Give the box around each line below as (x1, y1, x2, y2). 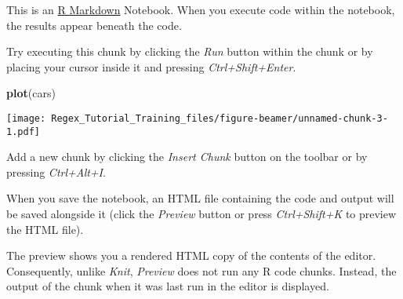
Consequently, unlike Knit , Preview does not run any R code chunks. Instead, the (6, 262, 397, 279)
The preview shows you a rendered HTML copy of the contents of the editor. (6, 247, 376, 264)
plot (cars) (6, 85, 56, 101)
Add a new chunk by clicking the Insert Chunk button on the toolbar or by (6, 148, 368, 165)
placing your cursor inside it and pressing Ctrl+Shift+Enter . (6, 58, 296, 75)
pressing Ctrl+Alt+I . (6, 163, 106, 180)
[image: (6, 112, 46, 124)
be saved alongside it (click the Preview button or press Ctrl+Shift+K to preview (6, 206, 397, 222)
